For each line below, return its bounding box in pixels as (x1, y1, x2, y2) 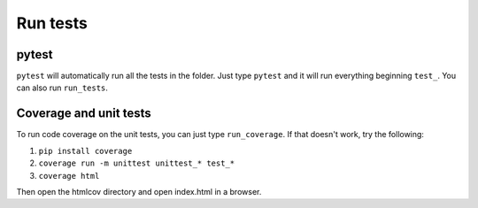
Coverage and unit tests (16, 106, 151, 121)
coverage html (38, 171, 100, 181)
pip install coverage (38, 146, 133, 156)
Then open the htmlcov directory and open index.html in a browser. (16, 186, 262, 196)
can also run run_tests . (16, 82, 108, 93)
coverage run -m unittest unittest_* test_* (38, 158, 235, 168)
